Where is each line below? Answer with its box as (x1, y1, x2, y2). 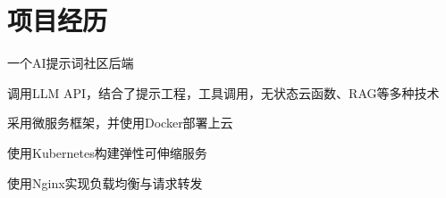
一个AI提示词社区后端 (7, 54, 134, 72)
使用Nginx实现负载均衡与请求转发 (7, 173, 203, 192)
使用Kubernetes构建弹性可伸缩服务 (7, 143, 207, 161)
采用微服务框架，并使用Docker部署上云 (7, 113, 233, 132)
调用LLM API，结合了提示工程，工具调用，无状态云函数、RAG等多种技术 (7, 83, 440, 102)
